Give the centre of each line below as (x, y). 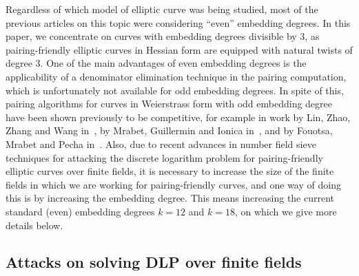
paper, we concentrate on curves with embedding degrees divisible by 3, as (163, 36)
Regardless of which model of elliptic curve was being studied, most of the (162, 9)
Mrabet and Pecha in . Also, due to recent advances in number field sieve (161, 144)
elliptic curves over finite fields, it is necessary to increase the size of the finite (170, 171)
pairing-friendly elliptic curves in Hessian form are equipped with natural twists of (179, 49)
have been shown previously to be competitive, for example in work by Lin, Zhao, (178, 117)
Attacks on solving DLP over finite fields (154, 262)
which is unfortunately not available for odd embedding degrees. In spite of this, (175, 90)
